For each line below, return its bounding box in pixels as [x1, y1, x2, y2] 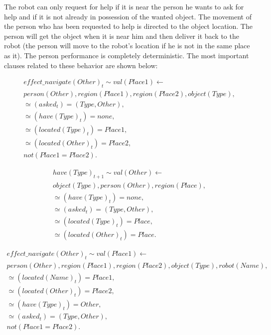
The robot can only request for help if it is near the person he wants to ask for [4, 1, 244, 11]
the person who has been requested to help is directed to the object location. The [4, 21, 253, 31]
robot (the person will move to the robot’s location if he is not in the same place [4, 40, 250, 51]
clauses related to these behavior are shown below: [4, 60, 158, 70]
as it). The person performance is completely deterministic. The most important [4, 50, 249, 60]
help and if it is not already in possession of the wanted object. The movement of [4, 11, 252, 21]
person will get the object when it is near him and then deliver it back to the [4, 30, 239, 41]
